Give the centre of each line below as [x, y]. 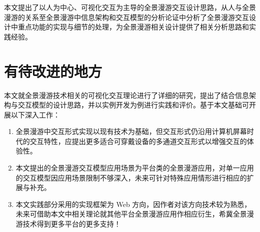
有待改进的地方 [53, 71]
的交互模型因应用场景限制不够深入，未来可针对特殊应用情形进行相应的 [131, 177]
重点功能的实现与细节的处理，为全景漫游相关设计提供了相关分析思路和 [133, 27]
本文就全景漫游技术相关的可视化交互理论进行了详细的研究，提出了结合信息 [126, 95]
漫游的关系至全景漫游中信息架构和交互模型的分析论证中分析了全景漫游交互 [126, 17]
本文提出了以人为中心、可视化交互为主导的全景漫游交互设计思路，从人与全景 [130, 7]
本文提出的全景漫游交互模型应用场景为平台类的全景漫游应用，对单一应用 [135, 168]
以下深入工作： [35, 114]
